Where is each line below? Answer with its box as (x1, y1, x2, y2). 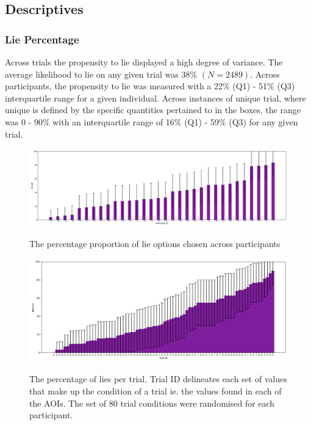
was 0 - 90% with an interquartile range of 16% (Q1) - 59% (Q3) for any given (5, 115, 298, 128)
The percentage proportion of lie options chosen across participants (29, 237, 281, 249)
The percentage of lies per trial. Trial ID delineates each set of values (29, 372, 287, 385)
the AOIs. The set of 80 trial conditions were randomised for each (29, 396, 275, 409)
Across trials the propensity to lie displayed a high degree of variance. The (5, 56, 283, 68)
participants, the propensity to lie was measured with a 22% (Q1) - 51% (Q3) (5, 79, 295, 92)
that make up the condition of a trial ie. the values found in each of (29, 384, 282, 397)
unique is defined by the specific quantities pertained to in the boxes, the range (5, 103, 301, 116)
